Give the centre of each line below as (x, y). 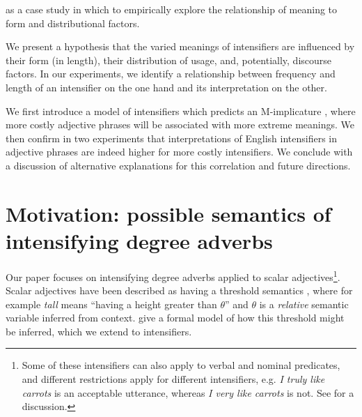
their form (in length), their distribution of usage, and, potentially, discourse (169, 60)
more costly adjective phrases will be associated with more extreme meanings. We (180, 124)
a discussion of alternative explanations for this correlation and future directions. (178, 165)
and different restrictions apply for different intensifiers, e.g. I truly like (173, 379)
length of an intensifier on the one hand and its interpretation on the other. (166, 87)
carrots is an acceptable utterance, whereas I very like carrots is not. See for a (188, 392)
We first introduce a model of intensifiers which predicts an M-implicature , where (181, 111)
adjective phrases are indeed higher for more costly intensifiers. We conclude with (179, 152)
